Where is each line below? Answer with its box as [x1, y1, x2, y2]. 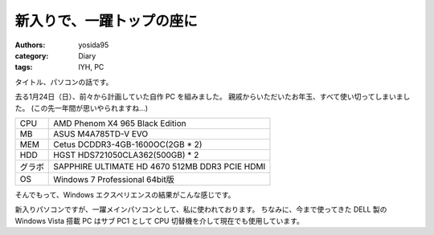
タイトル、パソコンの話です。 [14, 77, 113, 87]
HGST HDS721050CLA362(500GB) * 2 [53, 149, 199, 160]
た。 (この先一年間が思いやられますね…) [14, 103, 149, 112]
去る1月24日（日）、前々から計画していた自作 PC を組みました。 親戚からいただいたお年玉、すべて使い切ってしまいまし [14, 92, 411, 102]
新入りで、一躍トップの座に [14, 12, 198, 30]
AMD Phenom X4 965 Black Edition [53, 117, 186, 128]
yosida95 [78, 40, 109, 50]
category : [14, 51, 49, 60]
